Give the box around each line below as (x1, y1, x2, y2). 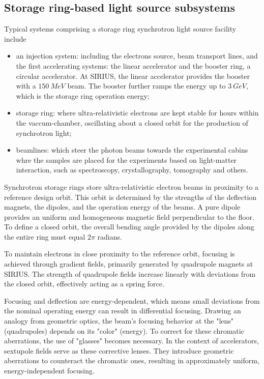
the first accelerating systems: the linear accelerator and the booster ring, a (16, 60, 251, 71)
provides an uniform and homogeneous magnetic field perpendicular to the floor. (4, 211, 254, 222)
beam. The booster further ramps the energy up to (67, 80, 226, 91)
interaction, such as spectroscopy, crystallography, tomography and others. (16, 164, 248, 175)
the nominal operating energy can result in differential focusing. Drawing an (4, 305, 241, 316)
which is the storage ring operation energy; (16, 90, 150, 101)
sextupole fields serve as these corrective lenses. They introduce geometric (4, 345, 234, 356)
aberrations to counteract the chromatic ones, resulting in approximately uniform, (4, 355, 259, 366)
